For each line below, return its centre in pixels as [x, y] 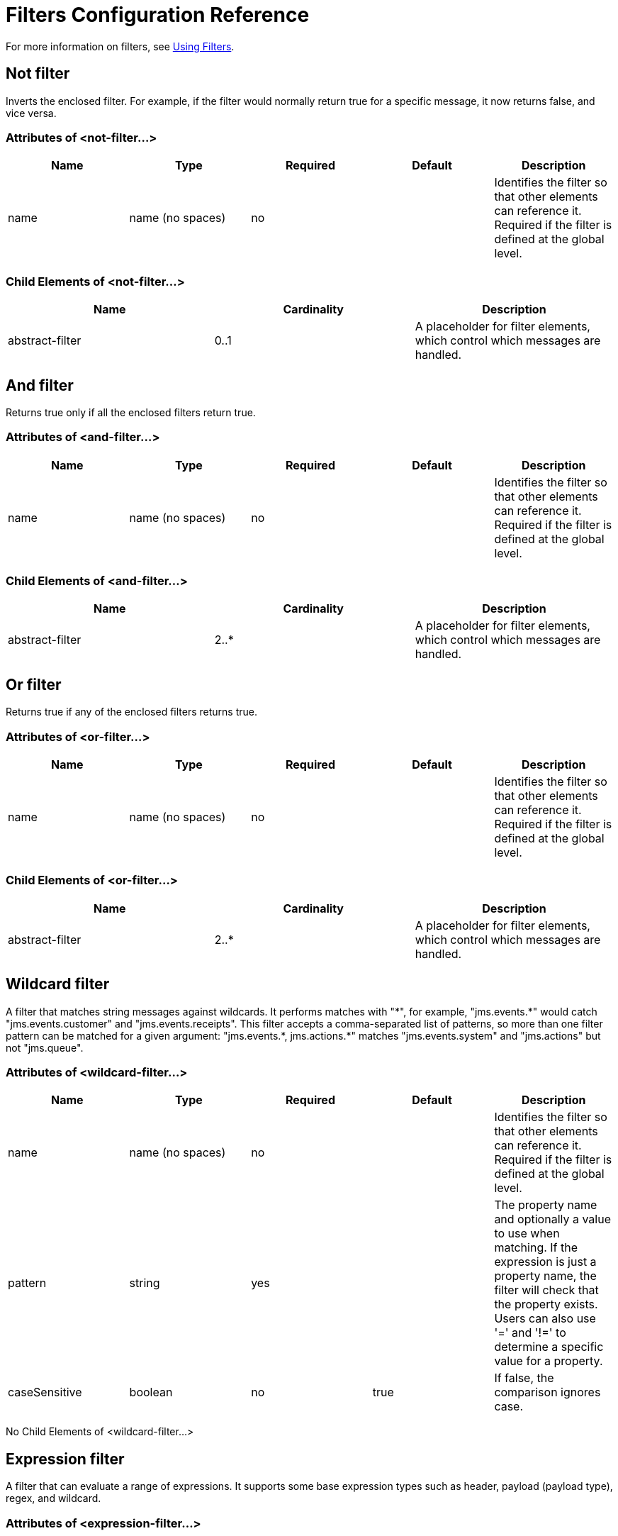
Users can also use [545, 1319]
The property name [546, 1205]
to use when [527, 1234]
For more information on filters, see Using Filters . [120, 46]
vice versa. [31, 113]
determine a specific [549, 1347]
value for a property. [549, 1361]
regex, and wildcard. [54, 1498]
